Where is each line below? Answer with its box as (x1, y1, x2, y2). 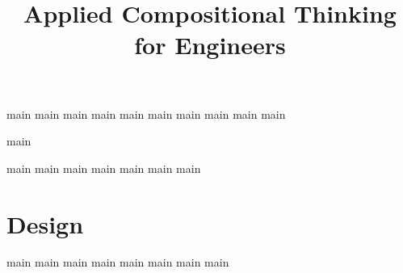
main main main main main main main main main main (6, 105, 286, 122)
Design (6, 207, 84, 240)
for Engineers (134, 28, 286, 61)
